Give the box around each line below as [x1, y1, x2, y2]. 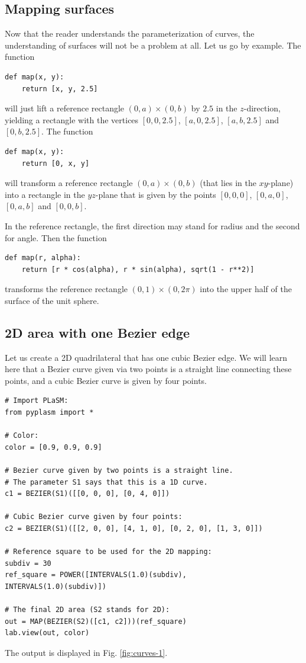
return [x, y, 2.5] [21, 84, 98, 93]
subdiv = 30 [5, 559, 51, 568]
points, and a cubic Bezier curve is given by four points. [5, 374, 207, 386]
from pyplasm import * [5, 408, 94, 417]
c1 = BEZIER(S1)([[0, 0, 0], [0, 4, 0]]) [5, 489, 170, 498]
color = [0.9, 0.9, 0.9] [5, 443, 102, 451]
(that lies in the [200, 177, 256, 189]
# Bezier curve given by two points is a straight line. [5, 466, 233, 475]
